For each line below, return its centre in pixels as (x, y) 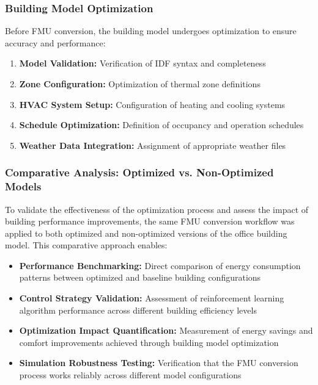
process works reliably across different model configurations (130, 375)
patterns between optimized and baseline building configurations (140, 277)
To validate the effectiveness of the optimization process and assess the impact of (157, 209)
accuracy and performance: (55, 42)
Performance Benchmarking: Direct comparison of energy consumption (160, 265)
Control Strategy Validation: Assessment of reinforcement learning (152, 298)
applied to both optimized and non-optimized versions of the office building (146, 233)
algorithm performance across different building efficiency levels (138, 310)
